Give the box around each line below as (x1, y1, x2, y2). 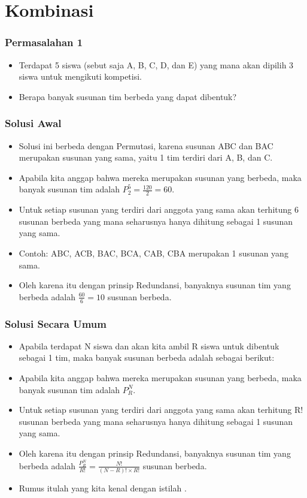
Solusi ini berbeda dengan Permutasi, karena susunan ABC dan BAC (19, 139, 273, 152)
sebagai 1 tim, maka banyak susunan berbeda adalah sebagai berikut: (19, 351, 275, 364)
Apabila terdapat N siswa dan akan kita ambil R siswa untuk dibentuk (19, 339, 279, 352)
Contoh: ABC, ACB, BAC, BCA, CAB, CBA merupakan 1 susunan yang (19, 246, 288, 259)
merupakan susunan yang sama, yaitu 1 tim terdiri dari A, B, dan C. (19, 151, 273, 164)
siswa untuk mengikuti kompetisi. (19, 70, 142, 83)
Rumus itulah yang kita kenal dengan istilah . (19, 482, 187, 494)
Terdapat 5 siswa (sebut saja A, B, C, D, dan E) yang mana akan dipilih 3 (19, 58, 294, 71)
